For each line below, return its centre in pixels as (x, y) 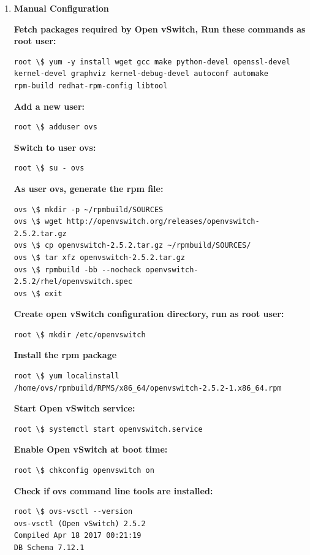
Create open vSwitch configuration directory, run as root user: (149, 314)
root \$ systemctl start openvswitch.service (108, 429)
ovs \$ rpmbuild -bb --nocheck (77, 270)
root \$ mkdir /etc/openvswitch (80, 335)
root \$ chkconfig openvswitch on (84, 471)
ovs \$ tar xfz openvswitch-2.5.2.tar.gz (99, 257)
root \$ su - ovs (49, 168)
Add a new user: (49, 106)
